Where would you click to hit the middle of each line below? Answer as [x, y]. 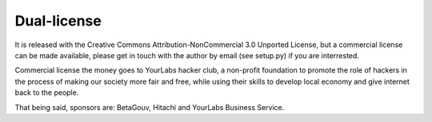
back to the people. [47, 92]
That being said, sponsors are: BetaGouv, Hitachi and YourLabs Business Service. [150, 107]
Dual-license [58, 21]
